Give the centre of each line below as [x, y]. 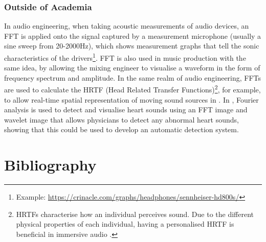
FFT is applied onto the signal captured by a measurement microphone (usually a [133, 35]
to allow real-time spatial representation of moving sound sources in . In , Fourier [131, 99]
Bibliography [50, 165]
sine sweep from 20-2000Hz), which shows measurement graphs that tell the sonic [132, 46]
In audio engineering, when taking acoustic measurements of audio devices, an [127, 26]
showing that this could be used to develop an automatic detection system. [121, 129]
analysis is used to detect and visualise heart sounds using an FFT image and [126, 110]
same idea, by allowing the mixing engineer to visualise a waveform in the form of [132, 68]
